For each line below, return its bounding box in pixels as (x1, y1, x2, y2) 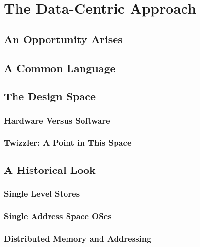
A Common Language (4, 60, 116, 75)
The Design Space (4, 89, 96, 104)
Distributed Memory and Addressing (4, 232, 151, 244)
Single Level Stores (4, 188, 80, 200)
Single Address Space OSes (4, 209, 112, 222)
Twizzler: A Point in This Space (4, 136, 132, 149)
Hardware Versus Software (4, 114, 110, 126)
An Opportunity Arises (4, 31, 123, 46)
